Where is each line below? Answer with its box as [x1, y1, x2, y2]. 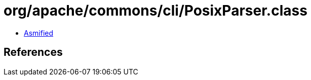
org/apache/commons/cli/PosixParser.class [4, 2, 307, 19]
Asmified [24, 28, 54, 37]
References [4, 46, 63, 59]
